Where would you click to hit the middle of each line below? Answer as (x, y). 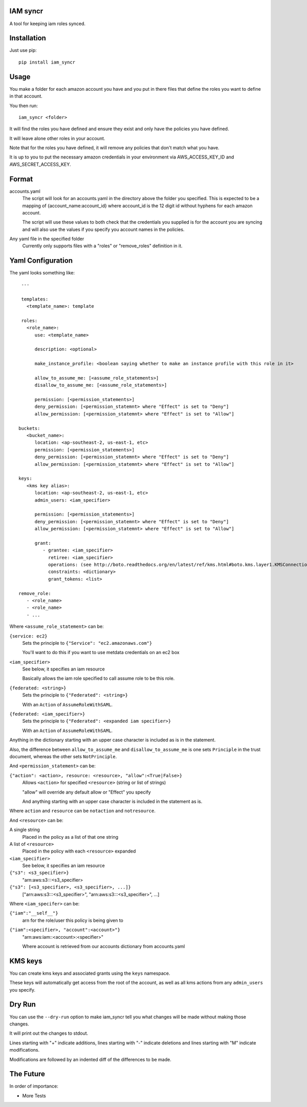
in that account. (26, 96)
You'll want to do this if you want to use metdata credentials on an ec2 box (101, 653)
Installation (28, 38)
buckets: (29, 428)
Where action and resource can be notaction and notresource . (83, 811)
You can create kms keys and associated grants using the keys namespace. (90, 973)
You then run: (24, 106)
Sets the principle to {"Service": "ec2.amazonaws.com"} (87, 643)
